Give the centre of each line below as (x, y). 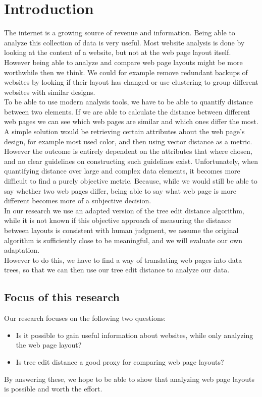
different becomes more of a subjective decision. (78, 201)
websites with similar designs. (50, 92)
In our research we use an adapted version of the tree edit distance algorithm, (124, 210)
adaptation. (22, 250)
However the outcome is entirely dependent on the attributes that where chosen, (128, 151)
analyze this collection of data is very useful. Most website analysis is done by (124, 42)
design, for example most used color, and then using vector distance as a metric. (128, 141)
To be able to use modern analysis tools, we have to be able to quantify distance (128, 102)
